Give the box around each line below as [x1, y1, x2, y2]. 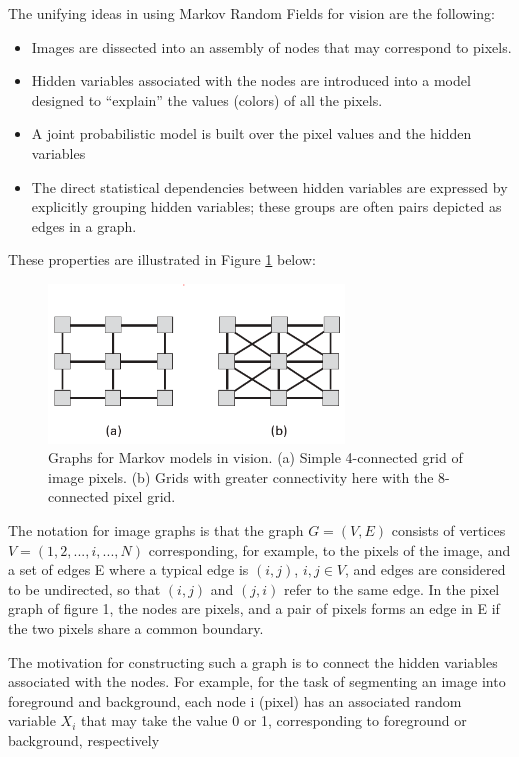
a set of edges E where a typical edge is [8, 559, 249, 580]
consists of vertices [391, 519, 506, 540]
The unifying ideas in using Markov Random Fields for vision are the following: [8, 3, 495, 23]
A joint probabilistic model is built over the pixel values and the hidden [31, 123, 472, 144]
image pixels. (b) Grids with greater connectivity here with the [48, 466, 434, 487]
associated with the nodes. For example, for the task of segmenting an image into [8, 671, 506, 692]
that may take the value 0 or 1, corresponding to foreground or [80, 710, 467, 731]
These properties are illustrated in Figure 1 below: [8, 249, 316, 270]
